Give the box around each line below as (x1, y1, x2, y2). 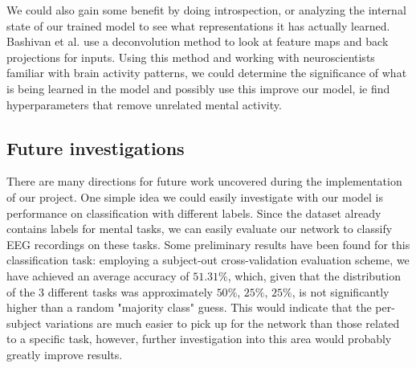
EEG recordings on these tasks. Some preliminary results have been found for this (6, 235, 410, 252)
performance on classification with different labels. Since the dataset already (6, 204, 381, 221)
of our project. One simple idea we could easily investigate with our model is (6, 188, 384, 205)
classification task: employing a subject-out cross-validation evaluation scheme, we (6, 251, 410, 268)
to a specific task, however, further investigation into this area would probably (6, 330, 392, 347)
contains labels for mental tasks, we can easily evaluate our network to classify (6, 220, 393, 237)
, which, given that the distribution (227, 267, 401, 284)
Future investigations (6, 135, 185, 160)
